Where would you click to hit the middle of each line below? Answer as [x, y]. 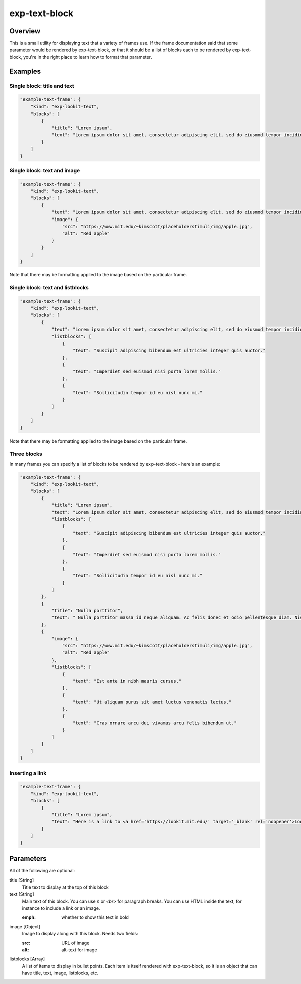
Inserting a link [28, 773]
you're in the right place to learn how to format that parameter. [88, 57]
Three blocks [26, 454]
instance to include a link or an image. [61, 908]
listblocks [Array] [27, 959]
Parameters [28, 859]
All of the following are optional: [42, 871]
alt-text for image [79, 950]
